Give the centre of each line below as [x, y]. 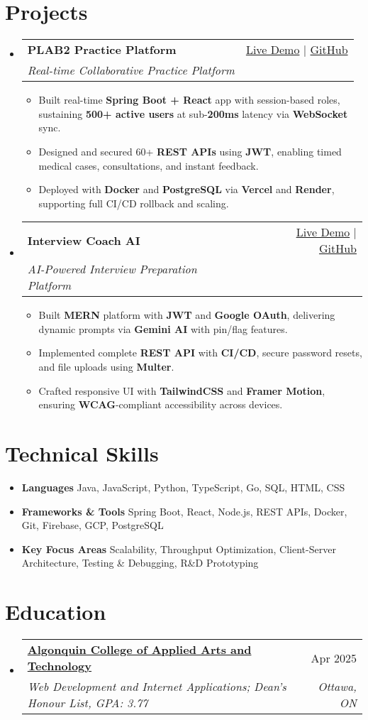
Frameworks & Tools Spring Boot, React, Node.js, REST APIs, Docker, [184, 511]
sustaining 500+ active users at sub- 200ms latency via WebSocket [193, 113]
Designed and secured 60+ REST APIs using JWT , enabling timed [190, 151]
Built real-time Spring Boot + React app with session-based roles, [189, 100]
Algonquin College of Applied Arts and [139, 650]
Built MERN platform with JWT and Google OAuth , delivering [187, 315]
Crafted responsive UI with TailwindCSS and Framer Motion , [182, 390]
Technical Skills [82, 453]
